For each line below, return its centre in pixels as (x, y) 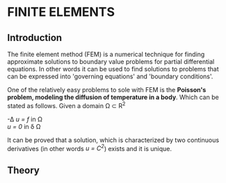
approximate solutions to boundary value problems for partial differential (111, 62)
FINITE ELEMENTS (61, 12)
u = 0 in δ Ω (24, 126)
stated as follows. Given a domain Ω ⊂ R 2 (66, 105)
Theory (24, 170)
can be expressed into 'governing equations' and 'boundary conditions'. (110, 76)
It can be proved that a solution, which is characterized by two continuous (113, 140)
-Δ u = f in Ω (25, 119)
